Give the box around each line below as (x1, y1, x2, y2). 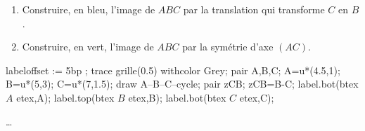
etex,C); (239, 90, 274, 104)
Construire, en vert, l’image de (22, 39, 154, 54)
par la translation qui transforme (183, 2, 325, 16)
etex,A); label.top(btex (16, 90, 115, 104)
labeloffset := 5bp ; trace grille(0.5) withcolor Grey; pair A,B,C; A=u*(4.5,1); (6, 62, 340, 77)
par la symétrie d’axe (182, 39, 274, 54)
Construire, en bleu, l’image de (22, 2, 155, 16)
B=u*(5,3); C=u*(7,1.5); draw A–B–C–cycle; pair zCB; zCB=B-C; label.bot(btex (6, 76, 359, 91)
